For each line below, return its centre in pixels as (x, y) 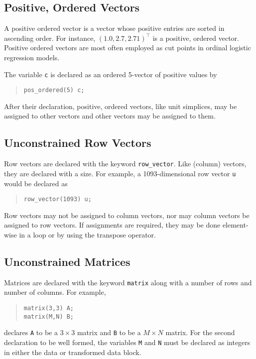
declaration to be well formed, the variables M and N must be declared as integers (127, 342)
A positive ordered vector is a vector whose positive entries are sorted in (114, 28)
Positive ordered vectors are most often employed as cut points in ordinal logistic (128, 48)
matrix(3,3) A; (49, 308)
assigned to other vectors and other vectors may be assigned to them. (110, 116)
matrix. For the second (200, 332)
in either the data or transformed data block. (73, 352)
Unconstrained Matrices (67, 262)
